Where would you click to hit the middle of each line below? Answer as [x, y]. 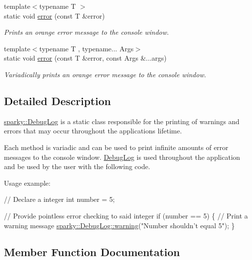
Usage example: [27, 183]
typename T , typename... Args [87, 48]
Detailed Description [58, 100]
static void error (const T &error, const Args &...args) [85, 58]
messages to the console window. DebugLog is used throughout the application [122, 157]
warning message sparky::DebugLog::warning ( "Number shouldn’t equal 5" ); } [119, 225]
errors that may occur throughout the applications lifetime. [93, 131]
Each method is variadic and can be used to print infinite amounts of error [116, 147]
